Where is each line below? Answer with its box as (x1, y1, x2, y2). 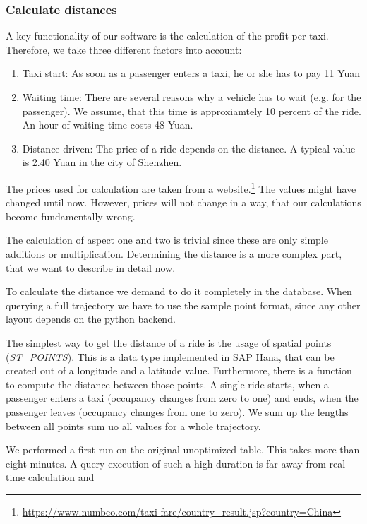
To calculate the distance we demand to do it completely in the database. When (6, 284, 352, 299)
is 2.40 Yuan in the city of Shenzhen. (22, 155, 182, 169)
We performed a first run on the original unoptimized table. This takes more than (6, 442, 360, 457)
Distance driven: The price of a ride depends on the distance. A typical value (22, 141, 356, 155)
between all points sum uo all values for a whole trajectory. (6, 418, 261, 433)
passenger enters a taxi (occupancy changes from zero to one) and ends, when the (6, 391, 359, 405)
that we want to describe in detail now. (6, 260, 176, 275)
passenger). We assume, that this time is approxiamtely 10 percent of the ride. (22, 103, 361, 118)
